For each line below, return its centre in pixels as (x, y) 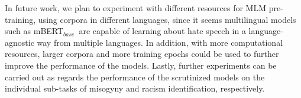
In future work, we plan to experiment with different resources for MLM (136, 8)
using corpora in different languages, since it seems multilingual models (167, 19)
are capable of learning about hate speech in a (162, 31)
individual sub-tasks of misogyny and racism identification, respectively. (135, 88)
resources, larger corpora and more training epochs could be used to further (142, 54)
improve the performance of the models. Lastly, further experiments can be (141, 65)
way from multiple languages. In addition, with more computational (160, 42)
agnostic (20, 42)
